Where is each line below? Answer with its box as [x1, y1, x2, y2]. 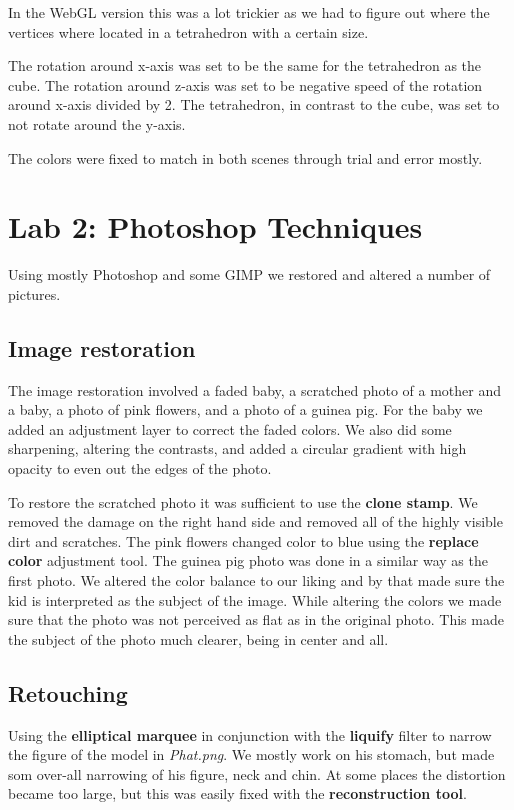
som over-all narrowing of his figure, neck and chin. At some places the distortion [8, 763, 506, 784]
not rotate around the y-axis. [8, 113, 186, 134]
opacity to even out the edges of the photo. [8, 458, 272, 479]
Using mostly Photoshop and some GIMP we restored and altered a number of [8, 264, 491, 285]
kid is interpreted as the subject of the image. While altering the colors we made [8, 589, 502, 610]
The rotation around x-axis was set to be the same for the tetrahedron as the [8, 55, 482, 76]
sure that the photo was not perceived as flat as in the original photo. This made [8, 609, 504, 630]
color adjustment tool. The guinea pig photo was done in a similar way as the [8, 550, 488, 571]
